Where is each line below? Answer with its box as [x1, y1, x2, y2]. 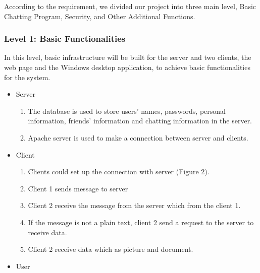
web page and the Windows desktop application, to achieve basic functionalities [4, 62, 250, 72]
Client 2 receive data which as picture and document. [28, 244, 193, 254]
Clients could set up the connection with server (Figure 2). [28, 166, 210, 177]
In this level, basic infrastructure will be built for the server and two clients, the [4, 52, 251, 62]
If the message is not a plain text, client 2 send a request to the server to [28, 217, 254, 227]
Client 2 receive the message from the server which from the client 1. [28, 200, 241, 211]
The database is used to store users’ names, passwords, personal [28, 105, 226, 116]
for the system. [4, 72, 50, 82]
